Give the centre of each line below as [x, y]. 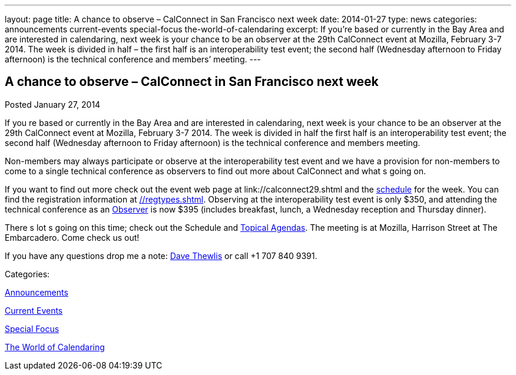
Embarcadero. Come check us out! [72, 237]
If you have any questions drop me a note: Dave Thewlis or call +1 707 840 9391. [161, 255]
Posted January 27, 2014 [53, 104]
